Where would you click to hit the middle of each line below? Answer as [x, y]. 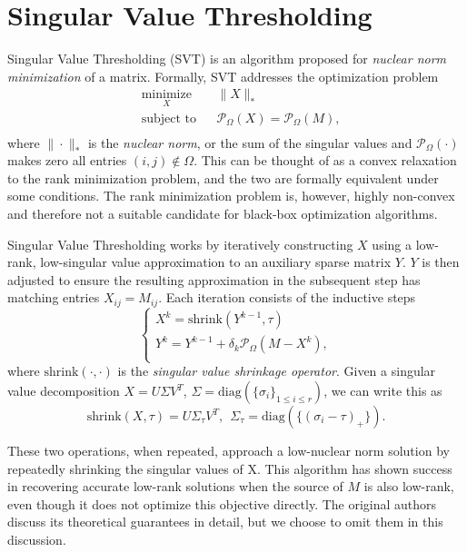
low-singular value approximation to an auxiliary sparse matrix [216, 262]
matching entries [54, 297]
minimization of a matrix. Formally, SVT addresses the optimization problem [223, 76]
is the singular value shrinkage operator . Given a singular [277, 371]
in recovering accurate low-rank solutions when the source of [175, 486]
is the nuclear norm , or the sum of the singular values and [250, 142]
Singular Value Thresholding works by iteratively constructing [180, 244]
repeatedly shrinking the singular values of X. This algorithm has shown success [230, 468]
